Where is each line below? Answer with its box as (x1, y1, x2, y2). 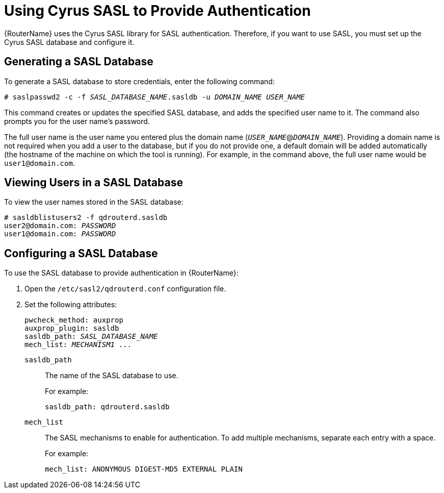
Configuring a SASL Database (4, 246, 158, 260)
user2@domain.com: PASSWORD (4, 221, 116, 230)
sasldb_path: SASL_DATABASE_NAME (24, 332, 158, 341)
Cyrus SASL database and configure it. (4, 37, 135, 46)
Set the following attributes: (24, 300, 117, 309)
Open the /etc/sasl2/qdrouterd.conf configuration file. (24, 284, 226, 293)
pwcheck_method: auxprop (24, 316, 123, 325)
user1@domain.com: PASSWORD (4, 230, 116, 238)
